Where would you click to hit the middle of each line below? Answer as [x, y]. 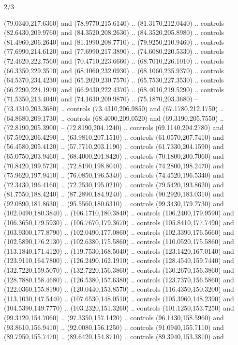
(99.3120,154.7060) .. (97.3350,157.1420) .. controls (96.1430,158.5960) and [114, 317]
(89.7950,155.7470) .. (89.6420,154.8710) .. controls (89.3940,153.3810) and [114, 337]
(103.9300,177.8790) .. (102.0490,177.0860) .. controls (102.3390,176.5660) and [119, 232]
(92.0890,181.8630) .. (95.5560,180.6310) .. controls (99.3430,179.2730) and [114, 203]
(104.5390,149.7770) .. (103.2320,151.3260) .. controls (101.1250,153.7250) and [119, 308]
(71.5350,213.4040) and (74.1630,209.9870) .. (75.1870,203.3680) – [101, 99]
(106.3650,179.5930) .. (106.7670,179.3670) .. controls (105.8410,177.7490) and [119, 222]
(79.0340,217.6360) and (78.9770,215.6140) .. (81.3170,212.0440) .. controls [114, 23]
